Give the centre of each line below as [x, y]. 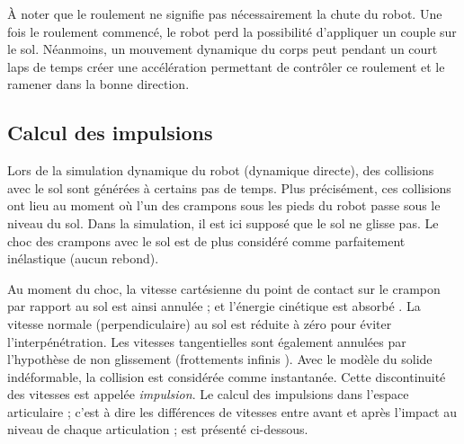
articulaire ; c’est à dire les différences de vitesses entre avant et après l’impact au [232, 411]
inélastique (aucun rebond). [83, 258]
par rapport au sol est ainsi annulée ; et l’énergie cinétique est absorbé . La [214, 306]
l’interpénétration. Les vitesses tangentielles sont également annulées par [207, 341]
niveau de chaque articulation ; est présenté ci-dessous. [158, 429]
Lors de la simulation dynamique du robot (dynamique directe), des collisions [221, 170]
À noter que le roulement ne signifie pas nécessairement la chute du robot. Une [225, 13]
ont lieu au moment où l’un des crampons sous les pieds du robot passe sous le [224, 205]
